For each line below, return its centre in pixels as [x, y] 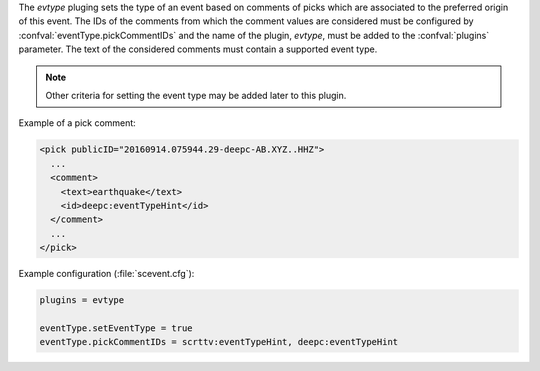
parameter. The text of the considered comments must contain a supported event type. [198, 49]
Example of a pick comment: [77, 123]
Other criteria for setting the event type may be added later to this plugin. [196, 95]
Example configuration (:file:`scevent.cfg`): [106, 274]
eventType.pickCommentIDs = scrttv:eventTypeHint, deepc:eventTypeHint [219, 342]
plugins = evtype [82, 300]
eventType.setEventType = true [116, 328]
